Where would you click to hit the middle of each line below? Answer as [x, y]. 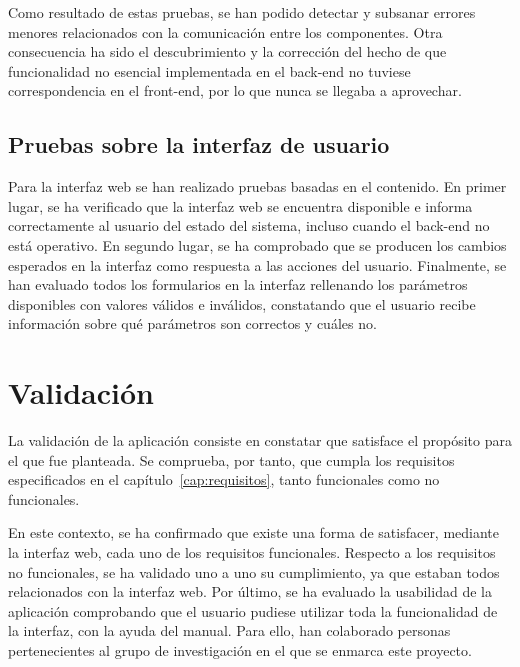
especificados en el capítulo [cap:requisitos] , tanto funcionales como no [224, 479]
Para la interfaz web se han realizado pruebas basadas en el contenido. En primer [257, 186]
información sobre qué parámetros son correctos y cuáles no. [192, 323]
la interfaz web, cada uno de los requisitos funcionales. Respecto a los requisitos [252, 552]
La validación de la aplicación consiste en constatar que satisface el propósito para [260, 440]
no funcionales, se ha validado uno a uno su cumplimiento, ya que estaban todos [254, 571]
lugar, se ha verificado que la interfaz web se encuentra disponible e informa [240, 205]
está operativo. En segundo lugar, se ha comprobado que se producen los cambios [257, 244]
